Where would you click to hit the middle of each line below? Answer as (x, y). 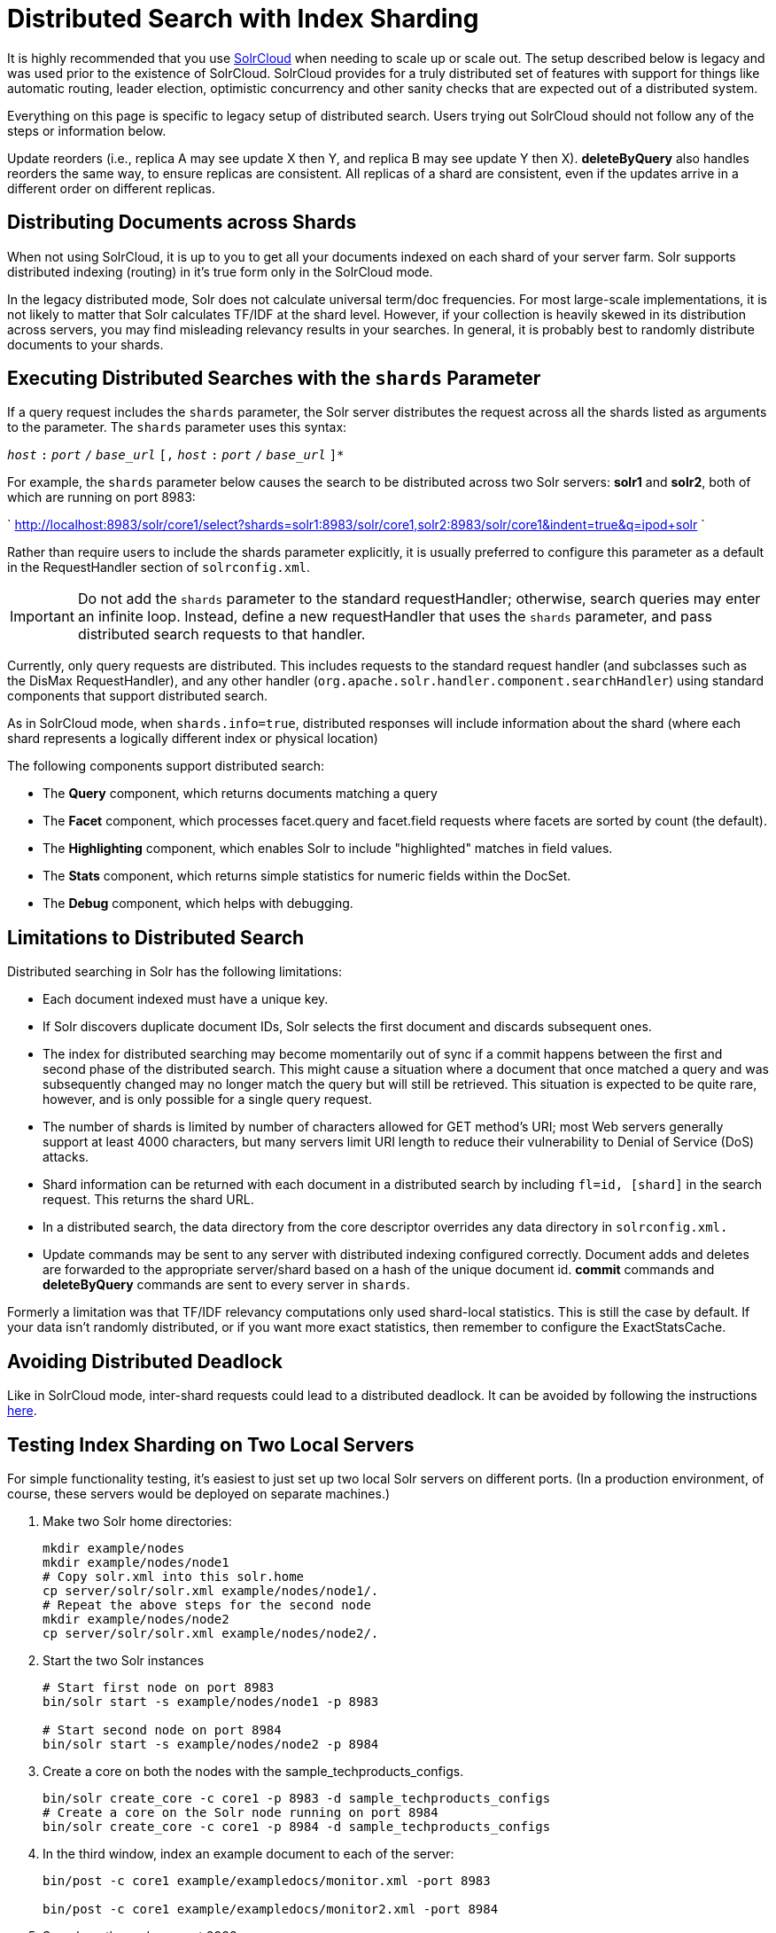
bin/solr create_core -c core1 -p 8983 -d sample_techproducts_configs (297, 1798)
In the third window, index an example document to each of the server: (248, 1853)
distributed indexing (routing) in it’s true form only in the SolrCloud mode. (220, 271)
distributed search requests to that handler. (221, 634)
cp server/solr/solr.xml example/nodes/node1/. (211, 1590)
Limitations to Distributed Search (156, 937)
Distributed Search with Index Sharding (243, 19)
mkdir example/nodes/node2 (136, 1619)
